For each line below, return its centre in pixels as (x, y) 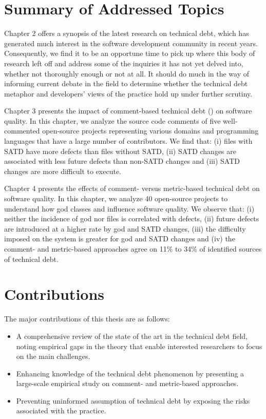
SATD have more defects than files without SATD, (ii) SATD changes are (120, 151)
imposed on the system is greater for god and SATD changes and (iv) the (120, 239)
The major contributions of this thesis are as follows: (87, 319)
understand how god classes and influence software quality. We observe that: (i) (129, 208)
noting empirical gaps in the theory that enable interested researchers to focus (139, 346)
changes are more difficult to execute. (63, 171)
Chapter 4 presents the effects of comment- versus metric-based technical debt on (132, 188)
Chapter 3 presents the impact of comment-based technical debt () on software (128, 111)
